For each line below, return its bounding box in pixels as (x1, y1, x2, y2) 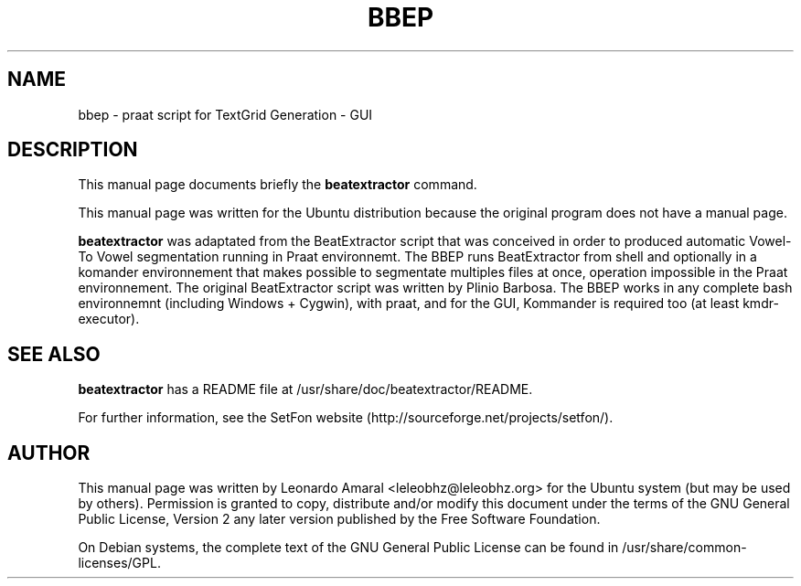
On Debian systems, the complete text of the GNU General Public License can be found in (78, 539, 619, 556)
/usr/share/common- (622, 539, 747, 556)
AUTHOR (7, 441, 91, 464)
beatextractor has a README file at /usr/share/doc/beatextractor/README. (78, 381, 533, 398)
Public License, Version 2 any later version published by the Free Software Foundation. (78, 511, 601, 527)
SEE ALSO (7, 342, 101, 366)
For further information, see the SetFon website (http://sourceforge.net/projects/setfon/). (78, 410, 614, 426)
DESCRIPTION (7, 138, 138, 162)
